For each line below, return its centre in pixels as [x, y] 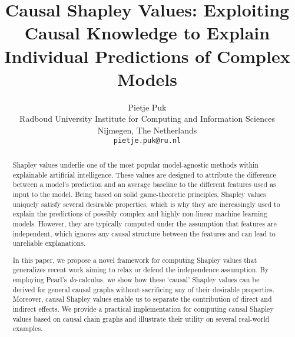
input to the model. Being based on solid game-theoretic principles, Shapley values [139, 194]
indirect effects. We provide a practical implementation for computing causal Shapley [143, 309]
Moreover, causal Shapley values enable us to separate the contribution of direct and [142, 299]
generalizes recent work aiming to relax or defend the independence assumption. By [141, 270]
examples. [28, 328]
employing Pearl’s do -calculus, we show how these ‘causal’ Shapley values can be [136, 280]
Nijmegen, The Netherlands [147, 130]
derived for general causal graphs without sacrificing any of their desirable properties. [144, 289]
